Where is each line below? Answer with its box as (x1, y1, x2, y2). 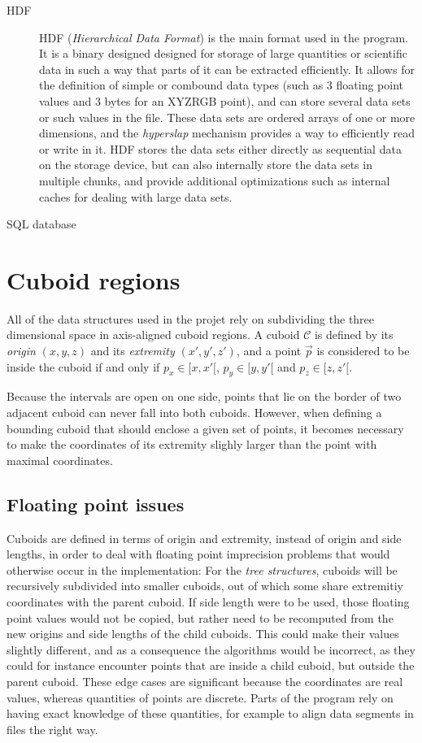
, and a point (236, 342, 302, 359)
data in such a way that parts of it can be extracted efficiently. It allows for (39, 60, 415, 77)
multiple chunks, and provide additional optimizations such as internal (39, 172, 390, 189)
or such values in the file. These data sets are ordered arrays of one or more (39, 108, 415, 125)
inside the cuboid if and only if (7, 358, 160, 375)
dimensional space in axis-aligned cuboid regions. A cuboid (7, 326, 300, 343)
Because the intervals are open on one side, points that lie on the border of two (7, 388, 402, 405)
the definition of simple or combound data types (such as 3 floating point (39, 76, 403, 93)
